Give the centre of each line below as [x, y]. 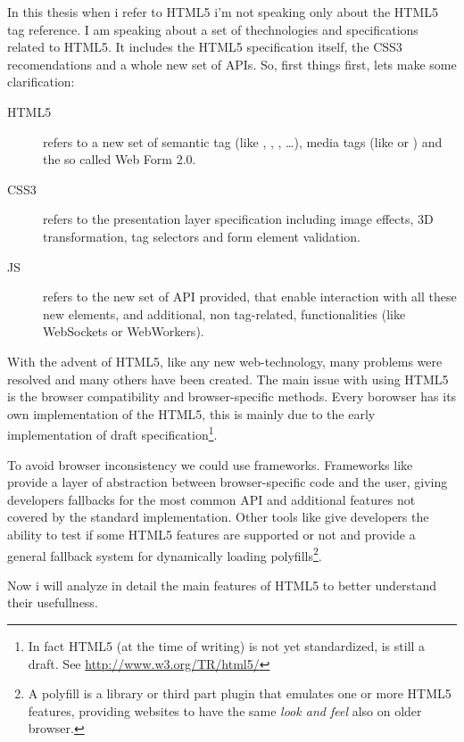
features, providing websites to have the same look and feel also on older [225, 710]
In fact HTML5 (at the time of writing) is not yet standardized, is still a [227, 645]
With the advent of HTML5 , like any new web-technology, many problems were [225, 361]
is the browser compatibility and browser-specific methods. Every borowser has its [232, 396]
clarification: [41, 82]
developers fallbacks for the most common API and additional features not [211, 499]
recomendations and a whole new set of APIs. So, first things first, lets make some [232, 64]
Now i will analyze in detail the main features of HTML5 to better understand [222, 585]
